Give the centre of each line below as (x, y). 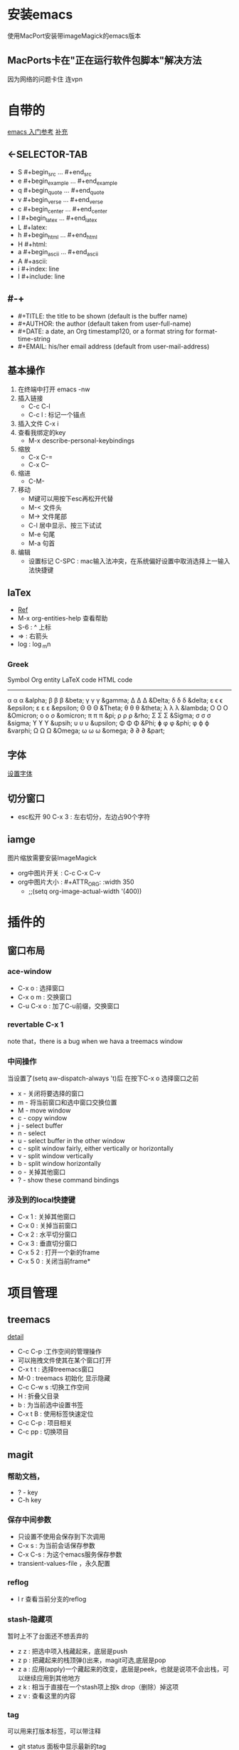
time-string (34, 338)
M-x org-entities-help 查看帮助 (63, 618)
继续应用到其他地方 (52, 1678)
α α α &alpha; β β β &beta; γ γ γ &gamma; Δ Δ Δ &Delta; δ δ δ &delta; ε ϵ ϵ (115, 700)
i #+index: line (38, 268)
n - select (32, 1133)
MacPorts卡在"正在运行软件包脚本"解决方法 (105, 60)
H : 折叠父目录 (38, 1396)
